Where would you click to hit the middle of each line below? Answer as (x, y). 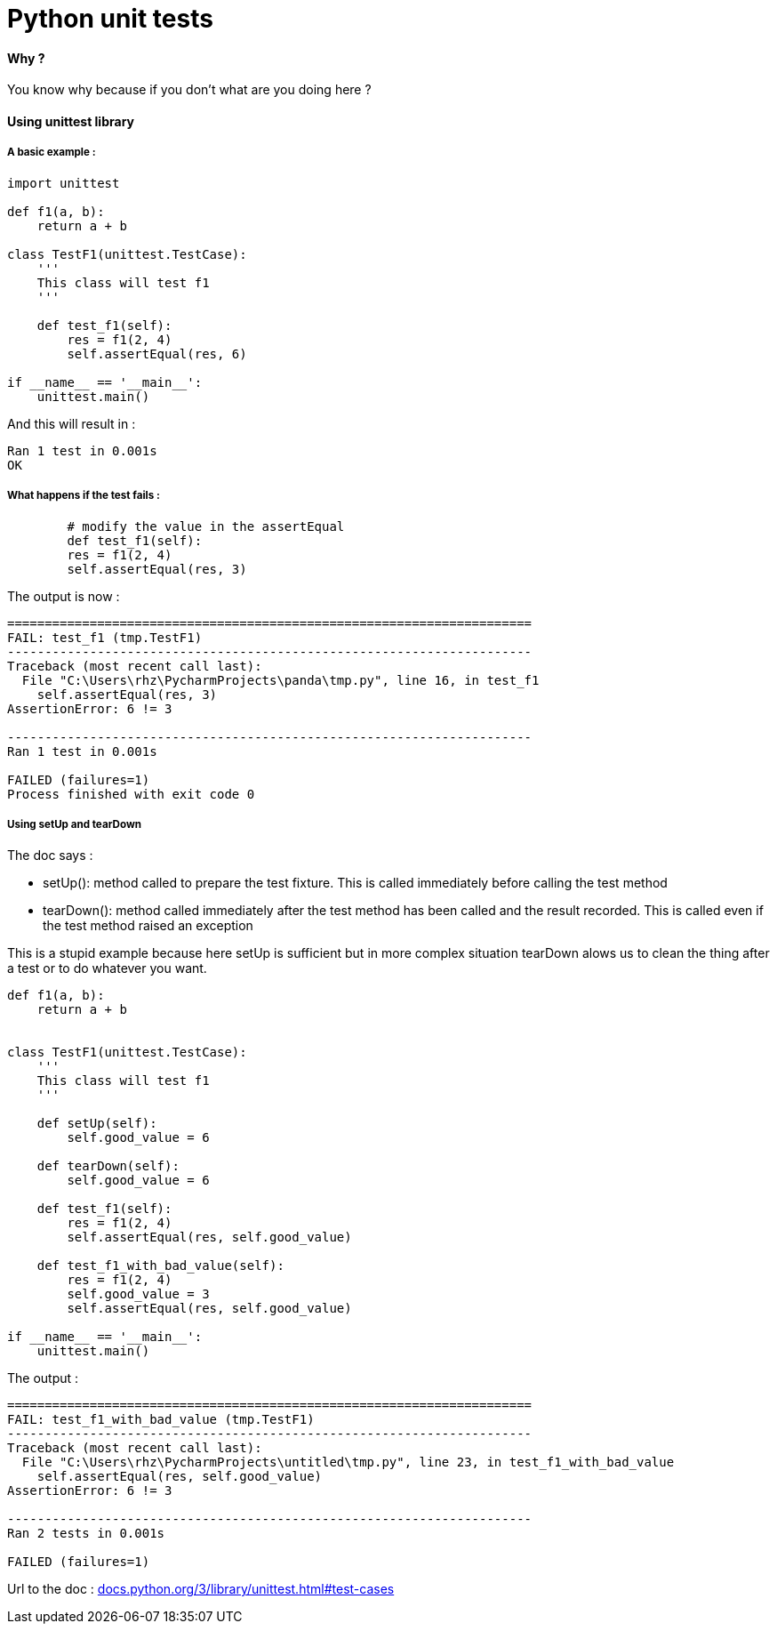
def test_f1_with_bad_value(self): (160, 1266)
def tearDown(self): (108, 1166)
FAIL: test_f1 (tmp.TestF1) (105, 637)
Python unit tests (110, 19)
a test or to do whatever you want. (107, 968)
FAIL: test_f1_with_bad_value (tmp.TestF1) (161, 1420)
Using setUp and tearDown (74, 824)
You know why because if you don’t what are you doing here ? (189, 90)
